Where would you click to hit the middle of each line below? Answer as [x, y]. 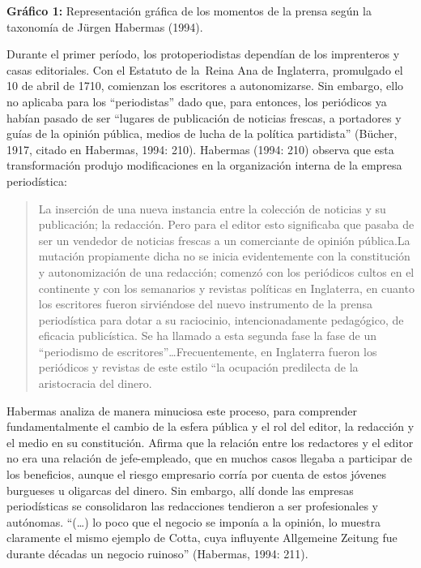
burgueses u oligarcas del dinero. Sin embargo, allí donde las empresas [180, 490]
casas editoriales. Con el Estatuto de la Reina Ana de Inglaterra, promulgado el [205, 69]
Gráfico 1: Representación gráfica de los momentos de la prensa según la [189, 11]
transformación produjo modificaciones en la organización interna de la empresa [204, 165]
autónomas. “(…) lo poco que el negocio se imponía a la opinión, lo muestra [193, 521]
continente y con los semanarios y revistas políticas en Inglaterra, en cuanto [226, 288]
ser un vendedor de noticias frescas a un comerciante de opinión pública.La [224, 240]
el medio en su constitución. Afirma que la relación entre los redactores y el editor [210, 442]
